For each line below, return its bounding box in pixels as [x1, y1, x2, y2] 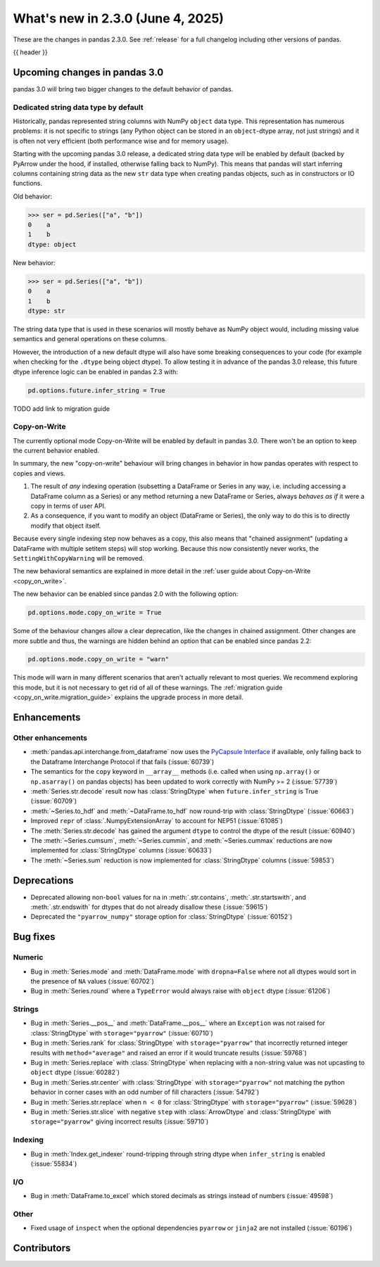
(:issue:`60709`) [30, 797, 77, 806]
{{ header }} [13, 48, 49, 56]
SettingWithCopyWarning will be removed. [13, 554, 144, 562]
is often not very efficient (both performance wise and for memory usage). [13, 136, 229, 145]
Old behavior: [13, 192, 53, 200]
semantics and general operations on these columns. [13, 335, 167, 343]
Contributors [13, 1242, 71, 1254]
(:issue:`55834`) [30, 1159, 77, 1168]
